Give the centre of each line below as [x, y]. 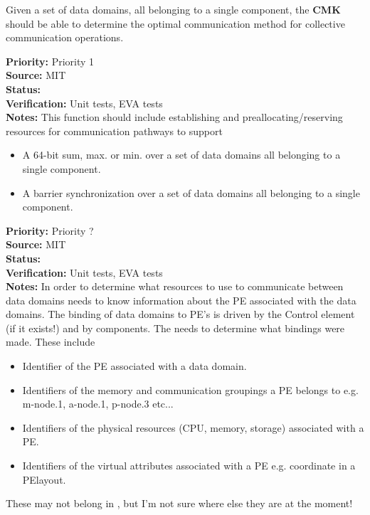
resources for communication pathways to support [114, 131]
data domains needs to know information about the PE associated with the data [181, 300]
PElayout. [44, 479]
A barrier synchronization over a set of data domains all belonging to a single [191, 192]
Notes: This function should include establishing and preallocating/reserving [174, 117]
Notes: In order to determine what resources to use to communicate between [175, 286]
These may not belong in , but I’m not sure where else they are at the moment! [179, 503]
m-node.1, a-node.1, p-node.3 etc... [98, 404]
